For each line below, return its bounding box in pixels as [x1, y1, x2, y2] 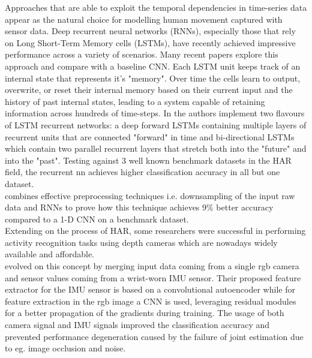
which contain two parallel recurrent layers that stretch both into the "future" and [5, 142, 307, 155]
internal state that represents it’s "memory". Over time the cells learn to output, [5, 71, 301, 84]
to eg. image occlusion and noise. [5, 342, 126, 354]
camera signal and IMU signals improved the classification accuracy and [5, 318, 270, 331]
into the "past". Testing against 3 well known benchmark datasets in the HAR [5, 154, 292, 166]
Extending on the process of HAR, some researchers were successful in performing [5, 224, 306, 237]
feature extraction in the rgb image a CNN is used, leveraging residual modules [5, 294, 296, 307]
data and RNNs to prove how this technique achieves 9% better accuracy [5, 201, 274, 213]
